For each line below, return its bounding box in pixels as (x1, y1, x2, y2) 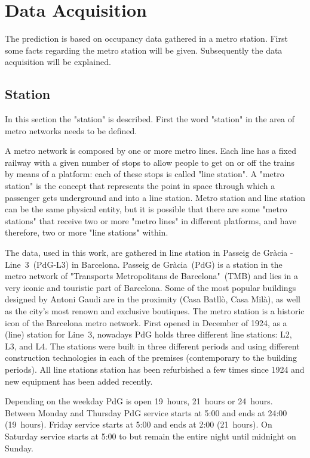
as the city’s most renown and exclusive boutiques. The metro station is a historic (5, 305, 305, 317)
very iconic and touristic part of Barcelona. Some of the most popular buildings (5, 281, 296, 293)
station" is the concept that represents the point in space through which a (5, 180, 275, 192)
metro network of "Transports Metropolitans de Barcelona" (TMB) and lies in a (5, 270, 298, 282)
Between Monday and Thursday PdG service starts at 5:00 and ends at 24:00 (5, 406, 287, 419)
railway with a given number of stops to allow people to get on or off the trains (5, 156, 294, 168)
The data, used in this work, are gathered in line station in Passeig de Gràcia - (5, 246, 293, 259)
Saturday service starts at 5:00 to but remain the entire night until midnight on (5, 429, 296, 442)
